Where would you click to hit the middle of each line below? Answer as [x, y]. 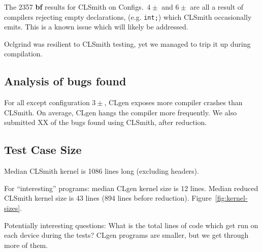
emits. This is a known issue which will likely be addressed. [96, 27]
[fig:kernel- [231, 198]
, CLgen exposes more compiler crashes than [173, 102]
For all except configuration [47, 102]
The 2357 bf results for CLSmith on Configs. [74, 7]
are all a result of [217, 7]
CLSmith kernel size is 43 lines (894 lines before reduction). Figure [108, 198]
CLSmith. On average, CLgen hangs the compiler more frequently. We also [121, 112]
